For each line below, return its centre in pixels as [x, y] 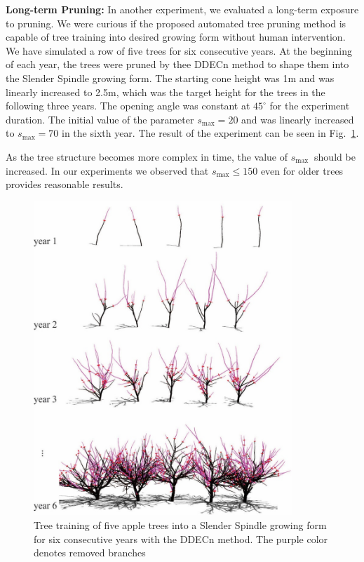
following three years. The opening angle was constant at [128, 106]
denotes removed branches [90, 553]
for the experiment [310, 106]
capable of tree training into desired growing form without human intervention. [176, 37]
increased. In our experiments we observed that [107, 170]
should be [335, 156]
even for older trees [302, 170]
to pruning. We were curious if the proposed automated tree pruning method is [176, 23]
